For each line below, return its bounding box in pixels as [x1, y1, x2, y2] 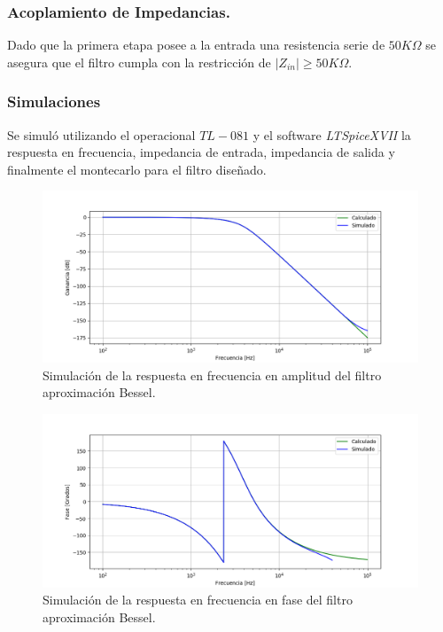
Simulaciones [7, 90, 101, 113]
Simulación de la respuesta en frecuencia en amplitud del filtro [43, 365, 382, 384]
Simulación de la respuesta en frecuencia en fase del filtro [43, 590, 353, 609]
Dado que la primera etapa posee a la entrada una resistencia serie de [7, 35, 385, 54]
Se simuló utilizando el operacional [7, 125, 196, 144]
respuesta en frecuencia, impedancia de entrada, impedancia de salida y [7, 143, 395, 161]
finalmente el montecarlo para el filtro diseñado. [7, 160, 267, 178]
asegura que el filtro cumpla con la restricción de [7, 52, 271, 71]
